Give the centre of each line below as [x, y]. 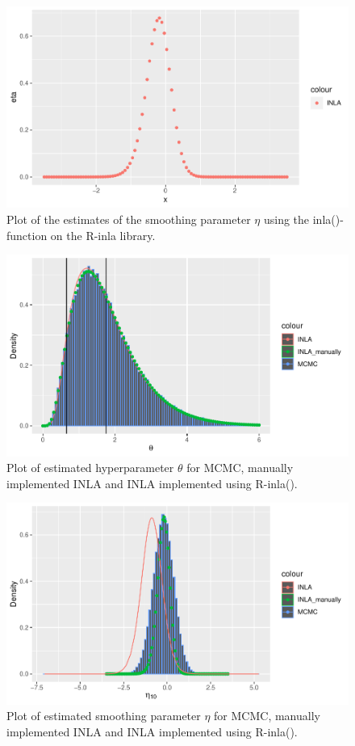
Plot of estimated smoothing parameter [104, 716]
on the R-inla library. [103, 235]
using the [286, 219]
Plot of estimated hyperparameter [90, 468]
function [27, 235]
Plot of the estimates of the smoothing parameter [129, 219]
